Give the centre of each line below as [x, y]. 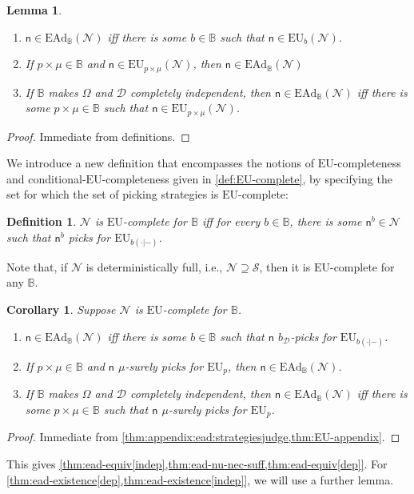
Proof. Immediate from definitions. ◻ [98, 136]
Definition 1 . [42, 221]
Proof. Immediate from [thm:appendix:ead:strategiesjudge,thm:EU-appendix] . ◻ [203, 437]
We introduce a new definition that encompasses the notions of [160, 163]
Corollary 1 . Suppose [61, 309]
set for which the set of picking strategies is [113, 194]
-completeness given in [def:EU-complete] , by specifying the [247, 178]
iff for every [231, 221]
